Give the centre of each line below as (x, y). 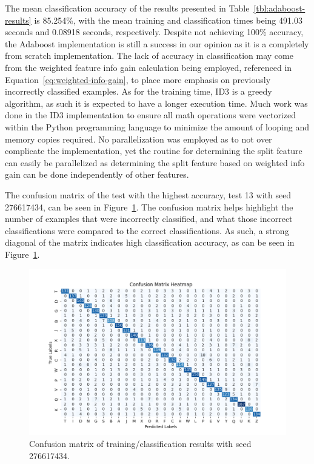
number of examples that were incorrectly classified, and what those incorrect (149, 219)
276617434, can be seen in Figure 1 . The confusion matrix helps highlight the (149, 207)
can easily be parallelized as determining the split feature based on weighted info (155, 162)
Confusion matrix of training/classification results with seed (140, 444)
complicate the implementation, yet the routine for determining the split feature (154, 151)
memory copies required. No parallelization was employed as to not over (139, 139)
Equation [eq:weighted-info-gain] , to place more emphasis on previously (138, 79)
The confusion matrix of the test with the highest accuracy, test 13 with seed (148, 194)
